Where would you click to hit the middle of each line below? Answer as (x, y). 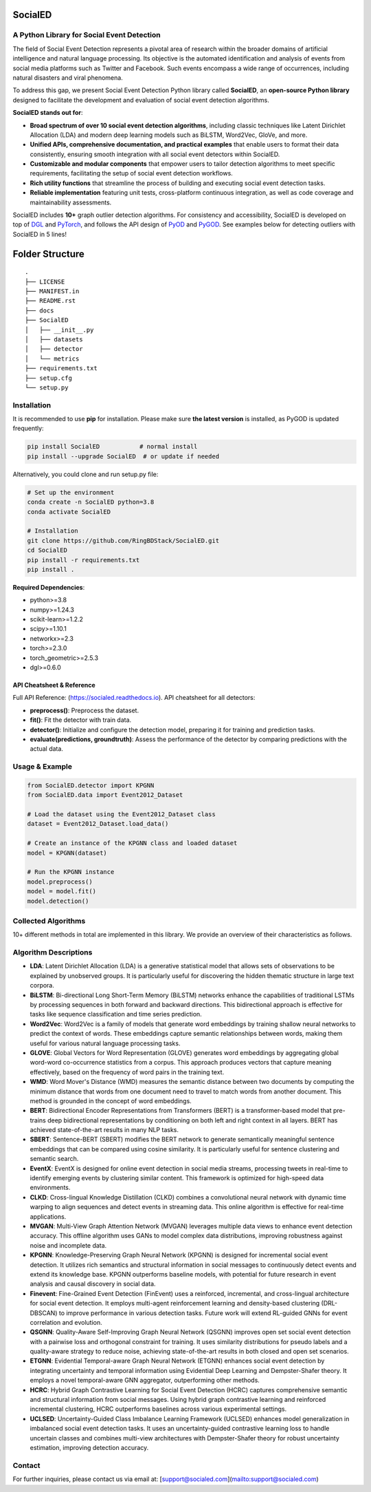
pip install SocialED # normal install (112, 447)
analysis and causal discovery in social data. (93, 1284)
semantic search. (54, 1159)
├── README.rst (50, 301)
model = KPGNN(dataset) (67, 853)
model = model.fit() (61, 892)
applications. (48, 1216)
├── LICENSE (45, 281)
